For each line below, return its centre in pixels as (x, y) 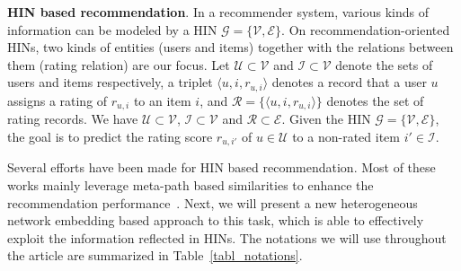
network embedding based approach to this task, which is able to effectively (216, 220)
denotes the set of (375, 100)
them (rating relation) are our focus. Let (119, 64)
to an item (162, 100)
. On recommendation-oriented (366, 29)
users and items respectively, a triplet (110, 82)
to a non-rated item (346, 136)
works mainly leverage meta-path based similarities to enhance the (191, 184)
